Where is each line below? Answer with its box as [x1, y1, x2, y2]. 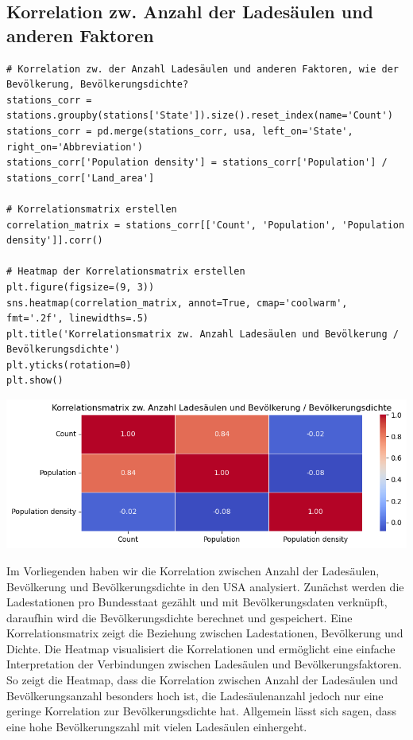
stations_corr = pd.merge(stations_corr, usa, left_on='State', [6, 125, 353, 137]
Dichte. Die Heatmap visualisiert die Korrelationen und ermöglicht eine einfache [6, 640, 396, 656]
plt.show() [6, 375, 64, 387]
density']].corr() [6, 235, 103, 247]
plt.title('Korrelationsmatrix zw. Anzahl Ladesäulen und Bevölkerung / [6, 328, 399, 340]
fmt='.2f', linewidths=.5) [6, 313, 149, 325]
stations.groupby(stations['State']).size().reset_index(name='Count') [6, 110, 393, 122]
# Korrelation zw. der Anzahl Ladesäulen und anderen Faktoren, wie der [6, 63, 399, 75]
